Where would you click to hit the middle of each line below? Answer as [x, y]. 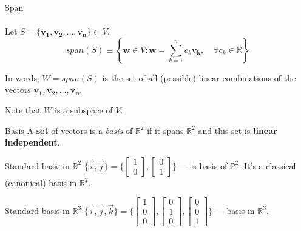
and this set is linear [238, 130]
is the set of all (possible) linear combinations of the [199, 77]
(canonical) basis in [41, 182]
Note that [23, 109]
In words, [22, 77]
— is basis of [203, 165]
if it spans [165, 130]
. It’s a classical [267, 165]
